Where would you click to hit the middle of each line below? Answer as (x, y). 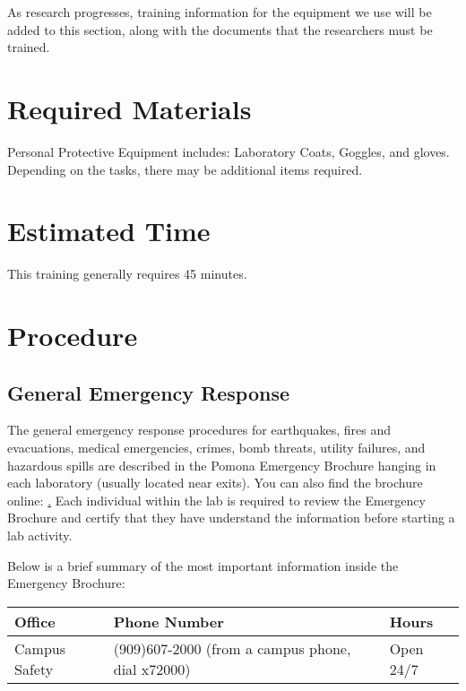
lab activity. (40, 535)
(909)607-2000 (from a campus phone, (232, 648)
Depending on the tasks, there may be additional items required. (185, 169)
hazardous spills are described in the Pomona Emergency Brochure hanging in (222, 465)
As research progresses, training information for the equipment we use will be (220, 12)
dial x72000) (152, 669)
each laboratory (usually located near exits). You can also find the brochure (215, 483)
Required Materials (129, 108)
